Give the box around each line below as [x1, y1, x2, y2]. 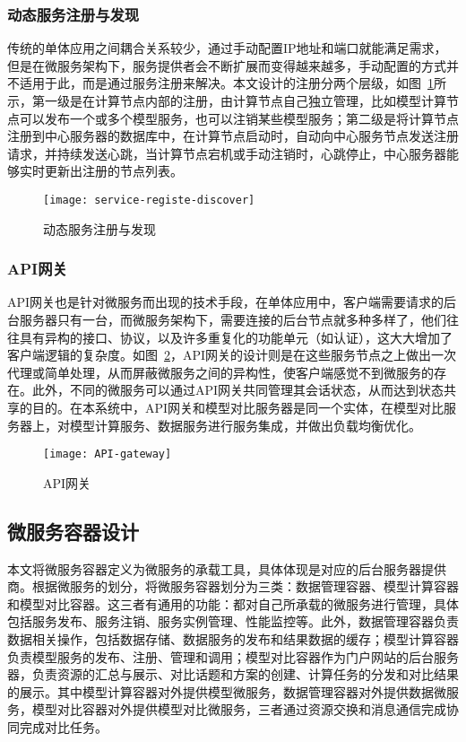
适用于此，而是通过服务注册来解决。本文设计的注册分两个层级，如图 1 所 [19, 74, 446, 92]
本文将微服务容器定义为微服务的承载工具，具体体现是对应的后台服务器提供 [7, 559, 446, 578]
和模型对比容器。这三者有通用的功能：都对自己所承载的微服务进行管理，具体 [7, 594, 459, 613]
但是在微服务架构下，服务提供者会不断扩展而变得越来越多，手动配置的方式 [7, 56, 446, 74]
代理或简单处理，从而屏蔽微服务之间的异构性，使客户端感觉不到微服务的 [7, 362, 434, 381]
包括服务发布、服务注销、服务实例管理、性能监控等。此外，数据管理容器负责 [7, 612, 459, 631]
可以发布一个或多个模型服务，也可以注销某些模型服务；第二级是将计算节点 [19, 109, 459, 127]
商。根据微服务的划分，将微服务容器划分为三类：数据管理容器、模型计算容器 [7, 577, 459, 596]
